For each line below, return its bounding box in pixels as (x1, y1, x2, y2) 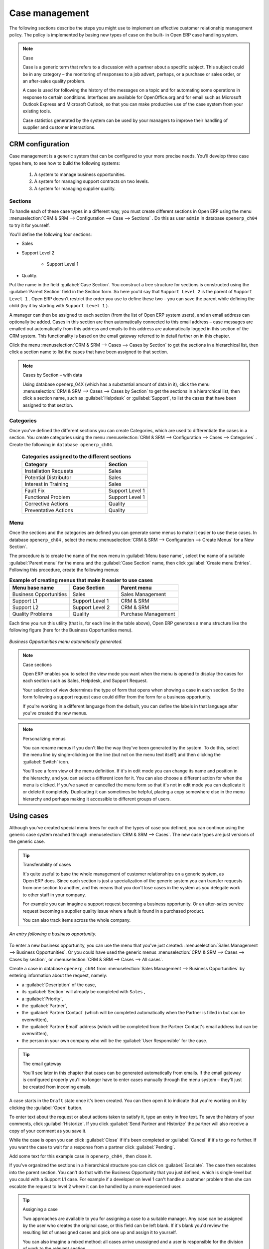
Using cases (9, 811, 48, 820)
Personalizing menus (22, 735, 66, 741)
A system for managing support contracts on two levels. (34, 178, 149, 184)
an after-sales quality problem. (22, 78, 86, 84)
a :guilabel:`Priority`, (21, 996, 63, 1002)
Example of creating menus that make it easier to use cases (9, 577, 153, 584)
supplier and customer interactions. (22, 124, 96, 130)
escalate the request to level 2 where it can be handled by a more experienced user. (9, 1183, 182, 1189)
